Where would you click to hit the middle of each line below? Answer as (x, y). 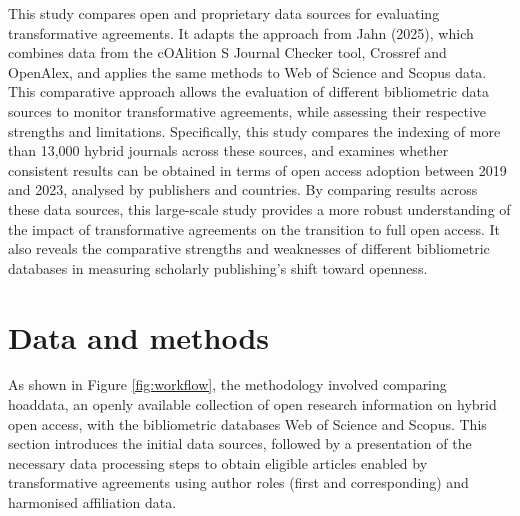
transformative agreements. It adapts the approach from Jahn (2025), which (241, 32)
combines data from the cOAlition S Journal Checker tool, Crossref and (227, 52)
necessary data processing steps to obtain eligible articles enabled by (218, 462)
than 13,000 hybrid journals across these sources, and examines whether (228, 150)
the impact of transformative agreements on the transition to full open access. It (254, 228)
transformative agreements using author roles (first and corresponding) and (238, 482)
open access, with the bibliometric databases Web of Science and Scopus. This (247, 423)
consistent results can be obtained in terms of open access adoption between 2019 (257, 169)
